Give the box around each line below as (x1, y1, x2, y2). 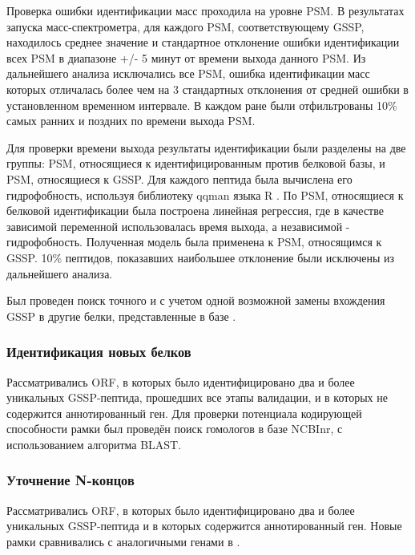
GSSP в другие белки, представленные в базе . (6, 307, 236, 324)
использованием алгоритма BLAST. (6, 435, 182, 452)
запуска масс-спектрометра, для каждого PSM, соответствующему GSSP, (6, 18, 365, 34)
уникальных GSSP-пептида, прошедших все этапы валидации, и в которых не (6, 389, 388, 406)
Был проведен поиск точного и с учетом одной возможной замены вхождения (6, 292, 385, 309)
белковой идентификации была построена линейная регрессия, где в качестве (6, 202, 384, 219)
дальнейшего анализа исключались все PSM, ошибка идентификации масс (6, 65, 370, 82)
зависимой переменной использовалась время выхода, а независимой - (6, 217, 350, 234)
